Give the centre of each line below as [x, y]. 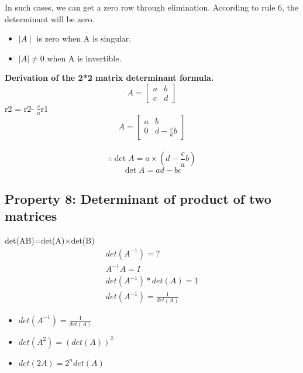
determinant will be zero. [50, 18]
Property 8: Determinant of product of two [138, 198]
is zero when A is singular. [84, 38]
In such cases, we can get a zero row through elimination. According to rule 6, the [152, 7]
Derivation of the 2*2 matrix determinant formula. [109, 78]
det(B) [83, 240]
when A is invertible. [84, 58]
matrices [31, 216]
